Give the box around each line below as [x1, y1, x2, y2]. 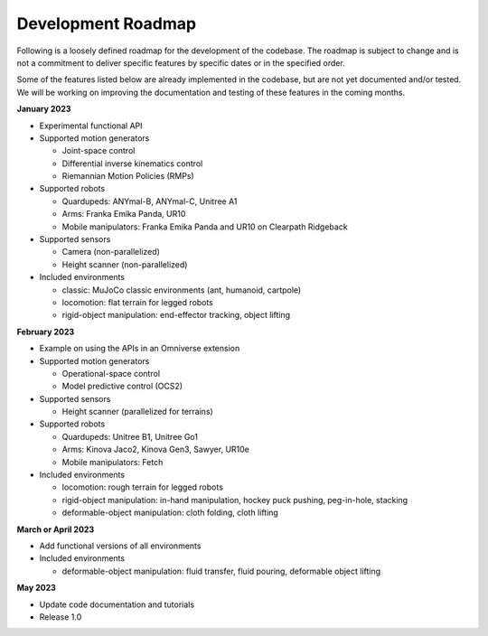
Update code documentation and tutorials [39, 599, 194, 610]
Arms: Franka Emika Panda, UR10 [61, 209, 186, 220]
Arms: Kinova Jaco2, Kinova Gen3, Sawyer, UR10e [61, 444, 250, 455]
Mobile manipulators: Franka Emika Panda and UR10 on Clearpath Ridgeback [61, 221, 348, 232]
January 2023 [16, 104, 71, 115]
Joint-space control [61, 145, 136, 156]
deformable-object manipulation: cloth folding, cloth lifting [61, 507, 279, 519]
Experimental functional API [39, 120, 144, 131]
